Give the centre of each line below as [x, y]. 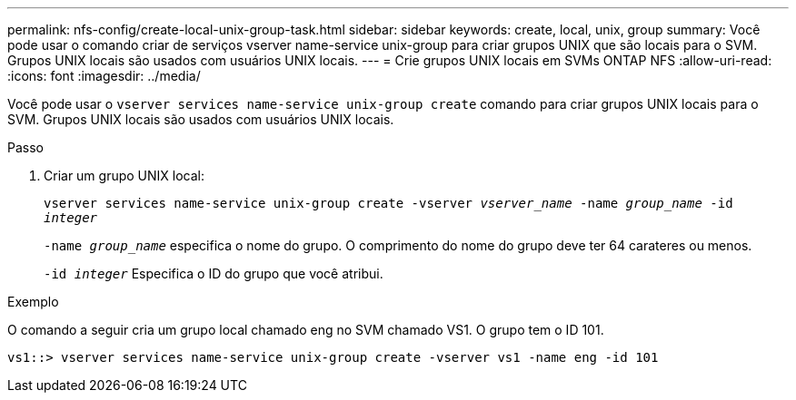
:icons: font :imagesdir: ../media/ [104, 76]
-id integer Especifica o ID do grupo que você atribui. [214, 273]
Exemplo [33, 302]
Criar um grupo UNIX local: [124, 176]
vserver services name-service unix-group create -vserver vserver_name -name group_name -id [388, 203]
